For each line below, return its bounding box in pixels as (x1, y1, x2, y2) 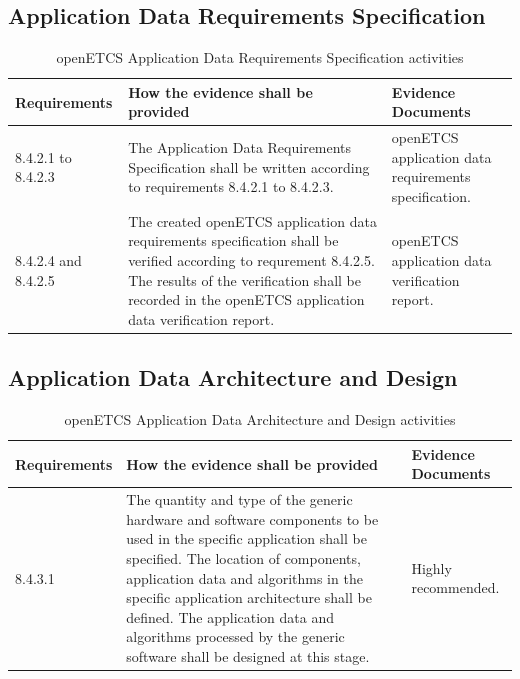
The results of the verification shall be (128, 269, 361, 290)
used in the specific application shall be (126, 528, 367, 549)
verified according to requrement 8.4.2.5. (128, 250, 375, 271)
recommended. (411, 577, 500, 598)
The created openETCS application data (128, 210, 377, 231)
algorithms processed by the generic (126, 626, 345, 647)
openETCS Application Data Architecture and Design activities (64, 409, 456, 430)
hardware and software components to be (126, 508, 379, 529)
